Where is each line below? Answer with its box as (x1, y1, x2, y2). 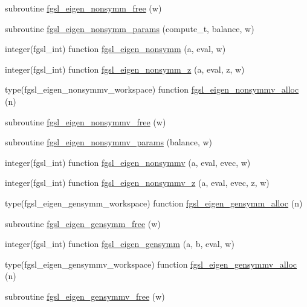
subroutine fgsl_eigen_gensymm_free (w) (5, 217, 161, 229)
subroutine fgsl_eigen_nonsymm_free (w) (5, 2, 162, 14)
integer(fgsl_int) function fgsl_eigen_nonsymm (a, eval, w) (5, 42, 226, 55)
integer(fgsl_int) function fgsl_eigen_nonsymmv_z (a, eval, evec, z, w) (5, 176, 270, 189)
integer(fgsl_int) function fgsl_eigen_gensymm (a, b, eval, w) (5, 237, 234, 250)
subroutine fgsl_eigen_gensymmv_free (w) (5, 289, 165, 302)
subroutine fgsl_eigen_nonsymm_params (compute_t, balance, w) (5, 22, 254, 35)
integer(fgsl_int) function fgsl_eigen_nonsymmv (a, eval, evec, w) (5, 156, 251, 168)
